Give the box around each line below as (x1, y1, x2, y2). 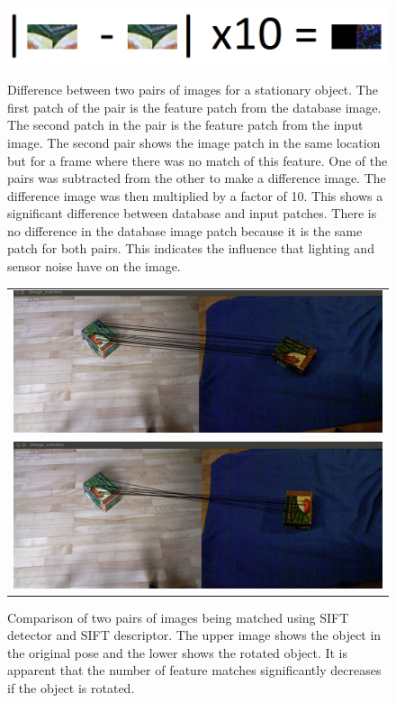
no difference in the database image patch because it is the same (7, 221, 363, 240)
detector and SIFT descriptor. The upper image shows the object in (7, 625, 382, 644)
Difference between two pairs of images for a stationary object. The (7, 80, 378, 99)
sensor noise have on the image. (7, 257, 181, 276)
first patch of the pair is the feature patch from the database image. (7, 97, 382, 116)
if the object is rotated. (7, 679, 135, 698)
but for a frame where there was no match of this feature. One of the (7, 151, 388, 169)
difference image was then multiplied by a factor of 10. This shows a (7, 186, 383, 205)
